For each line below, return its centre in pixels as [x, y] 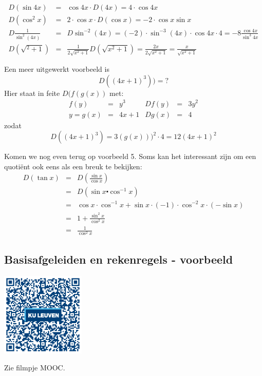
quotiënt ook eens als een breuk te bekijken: [73, 166]
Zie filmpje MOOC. [35, 368]
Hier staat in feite [32, 93]
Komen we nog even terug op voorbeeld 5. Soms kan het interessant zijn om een [130, 156]
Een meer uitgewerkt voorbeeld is [57, 69]
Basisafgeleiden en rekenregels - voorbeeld [119, 259]
